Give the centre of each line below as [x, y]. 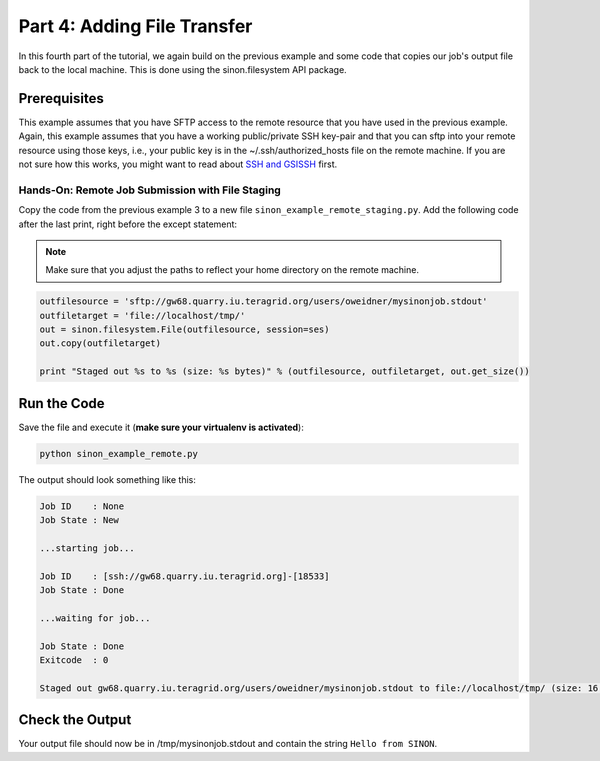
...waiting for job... [95, 618]
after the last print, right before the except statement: [128, 224]
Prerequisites [61, 98]
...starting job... [87, 548]
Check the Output [75, 720]
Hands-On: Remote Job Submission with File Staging [150, 190]
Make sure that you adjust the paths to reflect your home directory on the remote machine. [232, 270]
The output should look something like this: [107, 479]
